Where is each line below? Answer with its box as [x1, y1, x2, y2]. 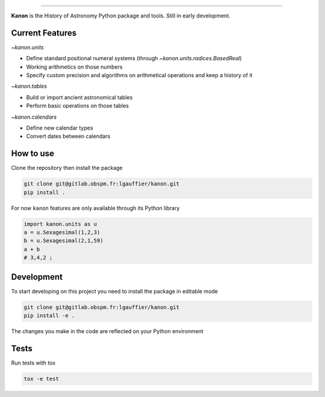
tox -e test [23, 375, 60, 382]
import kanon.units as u [23, 220, 97, 227]
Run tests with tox [11, 359, 56, 366]
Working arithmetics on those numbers [26, 63, 123, 70]
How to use [11, 148, 54, 159]
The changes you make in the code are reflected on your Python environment [11, 328, 204, 335]
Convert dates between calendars [26, 133, 111, 140]
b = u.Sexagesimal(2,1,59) [23, 237, 104, 244]
